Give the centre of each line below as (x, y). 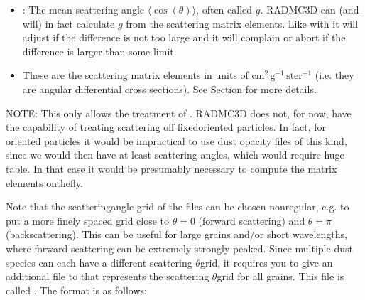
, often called (224, 9)
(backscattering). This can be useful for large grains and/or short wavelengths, (176, 234)
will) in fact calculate (69, 23)
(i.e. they (334, 75)
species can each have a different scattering (99, 262)
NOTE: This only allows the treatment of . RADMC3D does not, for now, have (179, 113)
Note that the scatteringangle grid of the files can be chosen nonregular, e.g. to (178, 207)
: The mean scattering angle (83, 9)
